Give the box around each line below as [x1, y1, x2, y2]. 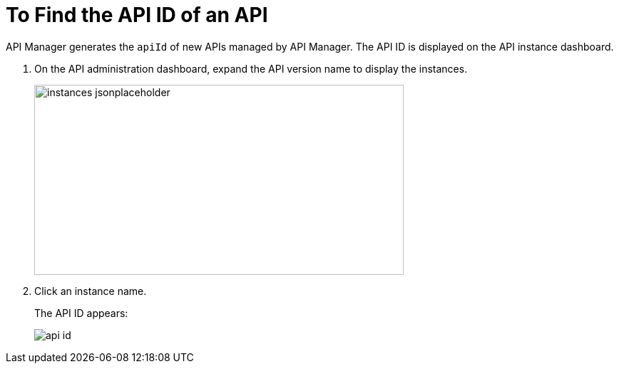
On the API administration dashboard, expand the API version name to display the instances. [34, 62, 468, 75]
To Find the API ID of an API [6, 3, 268, 27]
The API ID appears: [34, 306, 128, 319]
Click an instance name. [34, 284, 147, 297]
